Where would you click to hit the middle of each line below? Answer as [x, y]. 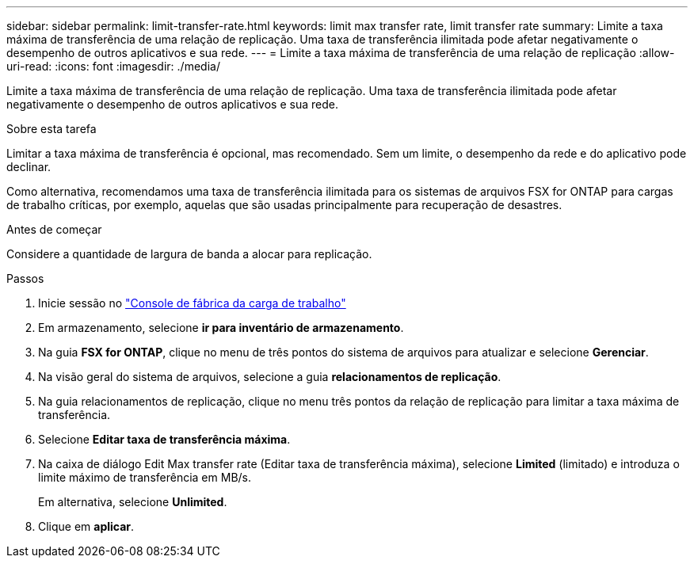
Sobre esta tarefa [51, 129]
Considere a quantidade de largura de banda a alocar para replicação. [189, 254]
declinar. [29, 167]
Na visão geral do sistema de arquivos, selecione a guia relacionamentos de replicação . [270, 377]
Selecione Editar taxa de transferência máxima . [164, 439]
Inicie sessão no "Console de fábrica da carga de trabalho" [192, 303]
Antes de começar [54, 229]
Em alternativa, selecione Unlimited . [133, 502]
